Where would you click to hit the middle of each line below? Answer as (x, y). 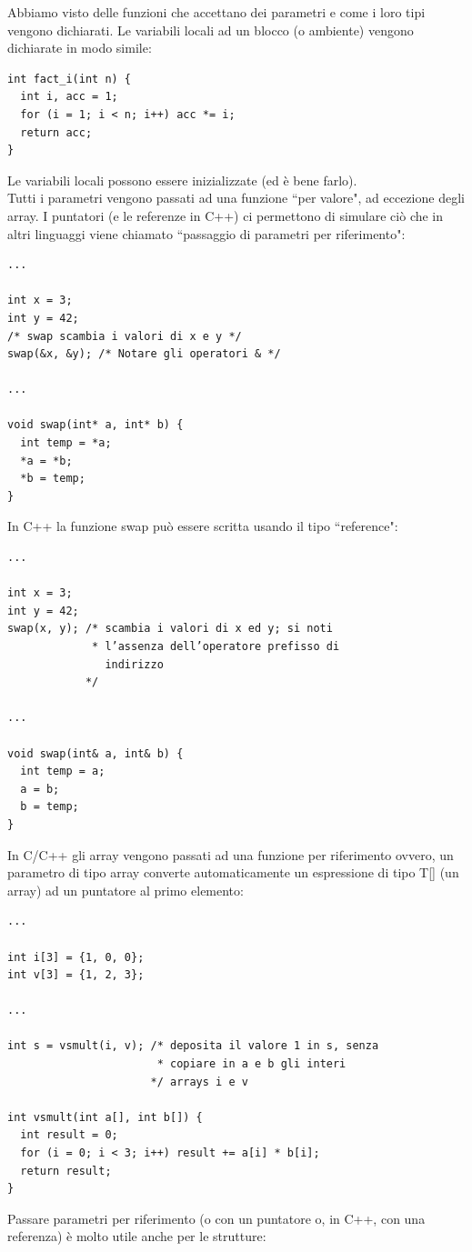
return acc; (56, 132)
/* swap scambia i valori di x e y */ (125, 336)
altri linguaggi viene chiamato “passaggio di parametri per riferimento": (206, 233)
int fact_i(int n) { (70, 79)
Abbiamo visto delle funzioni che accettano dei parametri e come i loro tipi (216, 12)
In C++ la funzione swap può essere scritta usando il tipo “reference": (203, 526)
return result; (66, 1171)
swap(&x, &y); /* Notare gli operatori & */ (144, 354)
